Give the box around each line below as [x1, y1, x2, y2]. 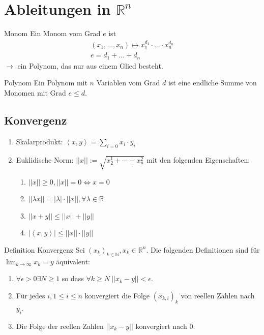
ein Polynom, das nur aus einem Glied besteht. [17, 60, 163, 71]
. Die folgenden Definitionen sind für [146, 244, 260, 255]
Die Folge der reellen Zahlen [16, 320, 104, 331]
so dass [62, 273, 84, 284]
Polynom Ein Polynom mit [4, 77, 87, 88]
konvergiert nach [135, 320, 187, 331]
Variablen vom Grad [96, 77, 160, 88]
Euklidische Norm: [16, 154, 74, 165]
